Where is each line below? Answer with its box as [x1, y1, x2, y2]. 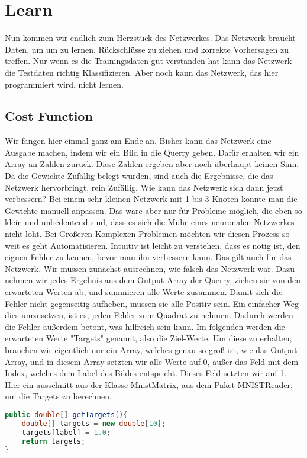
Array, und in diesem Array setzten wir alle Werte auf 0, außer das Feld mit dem [5, 355, 299, 367]
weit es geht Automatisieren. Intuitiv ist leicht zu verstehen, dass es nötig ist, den [5, 239, 300, 251]
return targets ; [21, 437, 86, 446]
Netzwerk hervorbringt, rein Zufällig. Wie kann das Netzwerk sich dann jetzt [5, 181, 283, 193]
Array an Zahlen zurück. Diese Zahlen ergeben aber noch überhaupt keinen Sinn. [5, 158, 299, 170]
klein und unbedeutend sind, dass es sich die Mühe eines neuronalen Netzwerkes [5, 216, 295, 228]
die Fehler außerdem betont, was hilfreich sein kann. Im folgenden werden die [5, 320, 285, 332]
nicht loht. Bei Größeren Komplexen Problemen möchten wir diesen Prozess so [5, 228, 290, 240]
